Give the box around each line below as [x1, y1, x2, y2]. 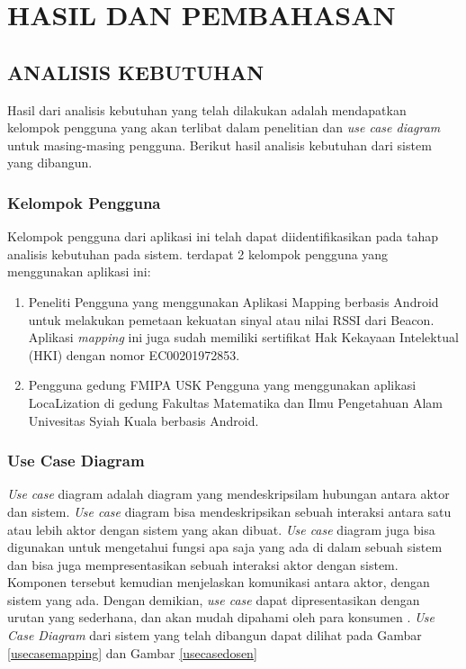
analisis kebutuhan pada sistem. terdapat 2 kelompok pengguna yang [7, 244, 389, 263]
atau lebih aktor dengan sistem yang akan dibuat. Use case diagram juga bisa [7, 520, 435, 538]
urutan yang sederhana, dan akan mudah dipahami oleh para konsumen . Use [7, 608, 435, 627]
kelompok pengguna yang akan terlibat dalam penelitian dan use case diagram [7, 118, 441, 137]
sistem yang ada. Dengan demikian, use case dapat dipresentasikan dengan [7, 590, 420, 609]
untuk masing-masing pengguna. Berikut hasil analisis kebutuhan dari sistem [7, 135, 432, 154]
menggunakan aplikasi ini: [7, 262, 151, 281]
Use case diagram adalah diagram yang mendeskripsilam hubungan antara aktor [7, 484, 450, 503]
